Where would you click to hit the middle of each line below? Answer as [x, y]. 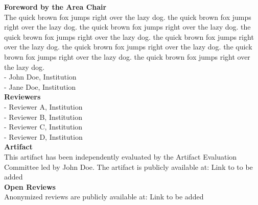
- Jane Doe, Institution [40, 86]
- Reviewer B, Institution [43, 117]
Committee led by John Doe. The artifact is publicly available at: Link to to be [128, 166]
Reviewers [22, 97]
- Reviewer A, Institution [43, 106]
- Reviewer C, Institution [43, 127]
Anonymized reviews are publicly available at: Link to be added [104, 197]
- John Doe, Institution [40, 77]
